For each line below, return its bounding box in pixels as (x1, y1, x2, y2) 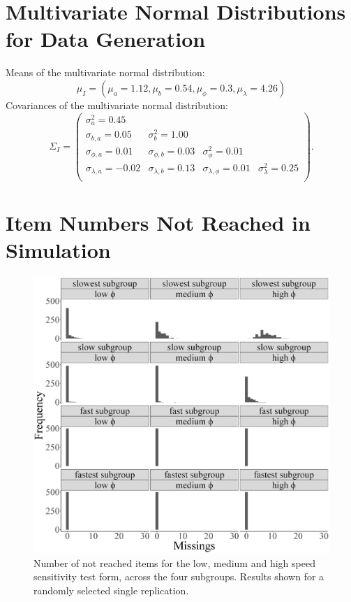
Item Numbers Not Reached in (6, 208, 311, 236)
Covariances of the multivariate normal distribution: (6, 97, 228, 112)
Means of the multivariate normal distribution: (6, 65, 205, 80)
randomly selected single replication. (33, 583, 189, 598)
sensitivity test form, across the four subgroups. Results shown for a (33, 569, 324, 584)
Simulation (6, 235, 111, 264)
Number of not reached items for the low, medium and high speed (33, 555, 315, 570)
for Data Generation (6, 24, 206, 53)
